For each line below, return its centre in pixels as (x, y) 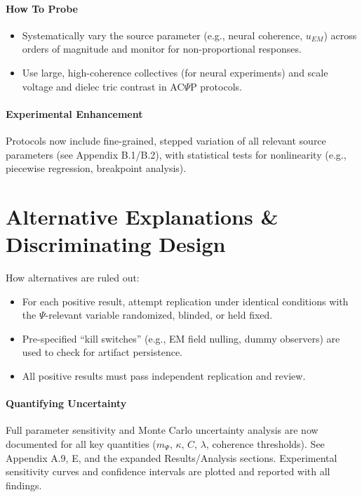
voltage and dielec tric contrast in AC (103, 86)
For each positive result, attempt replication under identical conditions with (185, 301)
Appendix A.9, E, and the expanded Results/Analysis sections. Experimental (172, 457)
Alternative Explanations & (142, 216)
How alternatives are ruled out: (73, 278)
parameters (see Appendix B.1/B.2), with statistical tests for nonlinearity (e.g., (176, 154)
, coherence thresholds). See (265, 444)
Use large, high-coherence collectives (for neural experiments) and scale (175, 72)
